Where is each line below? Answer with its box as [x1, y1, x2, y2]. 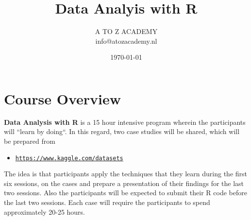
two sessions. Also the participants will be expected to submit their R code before [4, 187, 247, 198]
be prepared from [4, 136, 55, 146]
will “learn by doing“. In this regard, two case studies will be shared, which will [4, 126, 240, 136]
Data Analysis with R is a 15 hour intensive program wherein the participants [4, 117, 246, 127]
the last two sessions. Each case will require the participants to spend [4, 197, 210, 207]
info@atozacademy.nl [95, 35, 157, 46]
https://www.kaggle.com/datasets [15, 154, 123, 162]
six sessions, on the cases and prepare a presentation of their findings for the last [4, 178, 244, 188]
